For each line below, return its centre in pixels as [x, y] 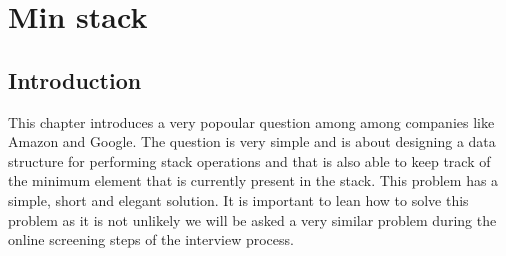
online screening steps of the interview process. [151, 239]
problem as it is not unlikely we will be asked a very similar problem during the [252, 219]
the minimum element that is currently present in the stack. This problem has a [253, 180]
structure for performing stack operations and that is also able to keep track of [249, 160]
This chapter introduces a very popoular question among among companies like [251, 121]
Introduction [75, 79]
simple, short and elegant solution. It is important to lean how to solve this [238, 199]
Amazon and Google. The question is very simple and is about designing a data [252, 141]
